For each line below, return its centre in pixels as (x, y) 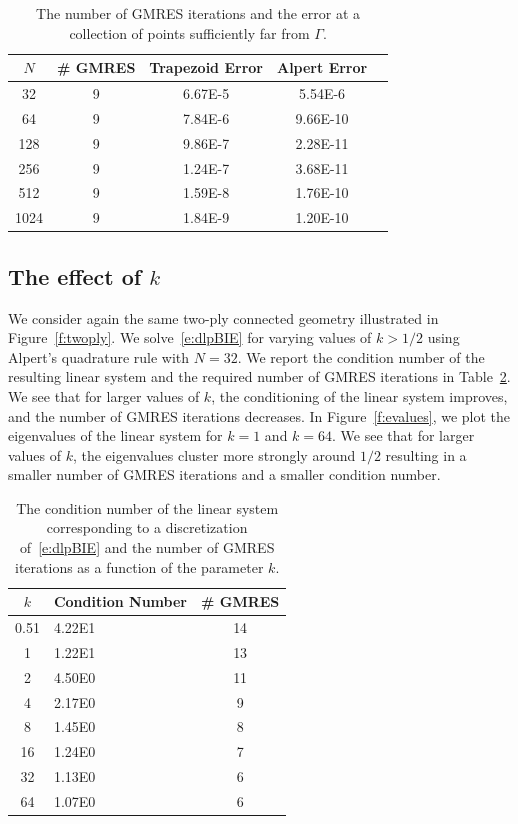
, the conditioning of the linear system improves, (359, 395)
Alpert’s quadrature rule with (99, 356)
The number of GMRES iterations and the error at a (198, 13)
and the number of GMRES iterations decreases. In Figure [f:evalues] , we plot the (259, 415)
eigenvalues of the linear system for (115, 435)
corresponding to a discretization (147, 527)
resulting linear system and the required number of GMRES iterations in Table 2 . (259, 376)
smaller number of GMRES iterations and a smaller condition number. (224, 474)
